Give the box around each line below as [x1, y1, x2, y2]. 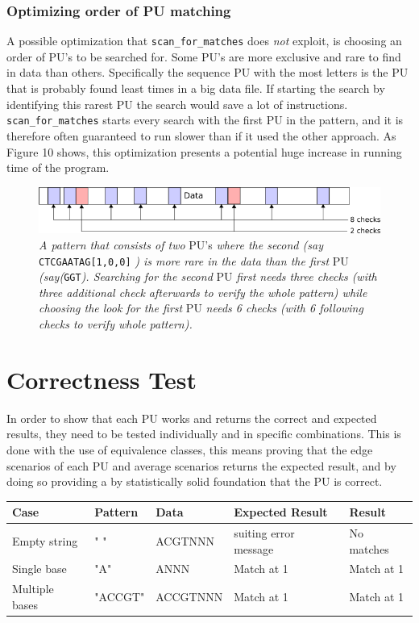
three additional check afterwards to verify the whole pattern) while [39, 283, 367, 300]
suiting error [234, 525, 295, 541]
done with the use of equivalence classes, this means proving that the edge [6, 441, 373, 458]
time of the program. [6, 159, 110, 176]
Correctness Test [6, 362, 197, 395]
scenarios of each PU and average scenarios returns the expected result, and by [6, 457, 396, 474]
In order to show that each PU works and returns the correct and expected [6, 409, 377, 426]
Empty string [12, 532, 78, 549]
